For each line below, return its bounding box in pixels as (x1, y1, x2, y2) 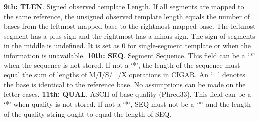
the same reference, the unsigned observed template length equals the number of (4, 11, 250, 21)
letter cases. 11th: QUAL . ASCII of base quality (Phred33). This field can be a (4, 89, 251, 99)
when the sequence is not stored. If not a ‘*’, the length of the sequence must (4, 60, 240, 70)
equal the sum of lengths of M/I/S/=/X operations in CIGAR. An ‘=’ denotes (4, 69, 245, 80)
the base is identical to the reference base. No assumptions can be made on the (4, 79, 246, 89)
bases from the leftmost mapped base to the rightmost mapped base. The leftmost (4, 21, 256, 31)
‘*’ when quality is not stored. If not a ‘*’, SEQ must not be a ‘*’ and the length (4, 98, 251, 109)
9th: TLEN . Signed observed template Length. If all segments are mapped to (4, 1, 244, 11)
